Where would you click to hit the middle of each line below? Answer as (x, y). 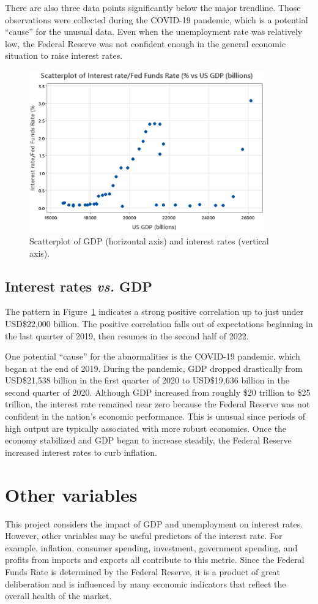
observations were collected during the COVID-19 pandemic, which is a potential (157, 19)
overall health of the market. (58, 596)
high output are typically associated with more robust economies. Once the (146, 428)
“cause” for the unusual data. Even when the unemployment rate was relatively (154, 32)
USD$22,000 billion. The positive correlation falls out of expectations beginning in (159, 323)
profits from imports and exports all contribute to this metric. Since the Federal (155, 560)
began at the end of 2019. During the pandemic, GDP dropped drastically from (154, 368)
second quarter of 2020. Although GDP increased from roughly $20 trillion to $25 (158, 392)
